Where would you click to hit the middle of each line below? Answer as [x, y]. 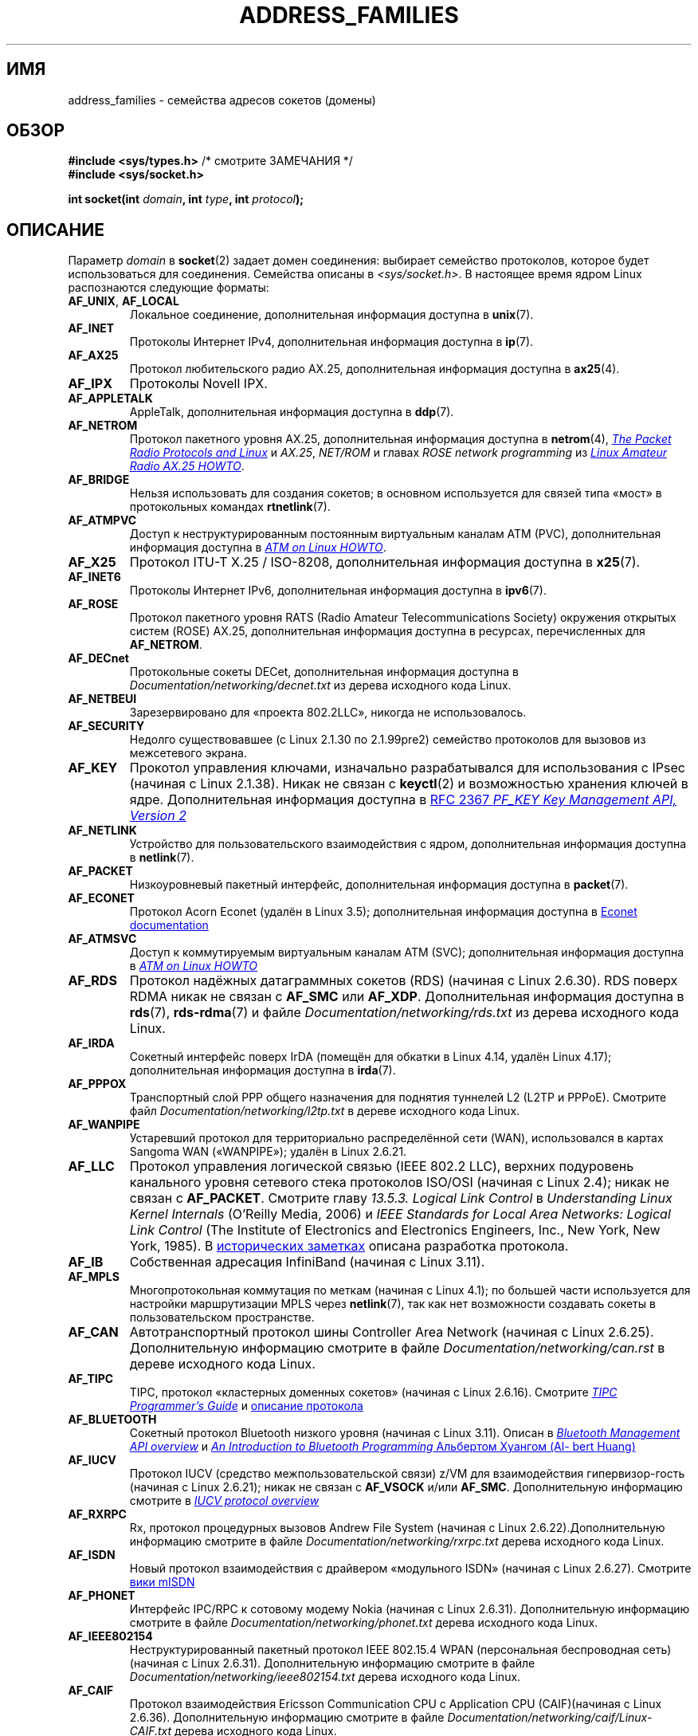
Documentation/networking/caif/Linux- [550, 1718]
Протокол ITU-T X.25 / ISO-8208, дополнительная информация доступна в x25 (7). [385, 562]
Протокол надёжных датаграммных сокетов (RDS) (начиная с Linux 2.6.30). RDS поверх [404, 981]
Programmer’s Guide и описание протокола [246, 1406]
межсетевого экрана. [188, 753]
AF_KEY [93, 768]
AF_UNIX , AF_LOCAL [124, 301]
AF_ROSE [93, 604]
